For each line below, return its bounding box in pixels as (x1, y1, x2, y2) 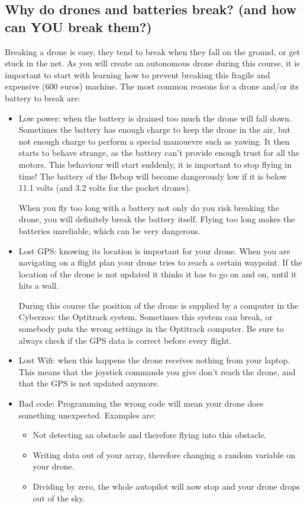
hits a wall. (18, 279, 59, 292)
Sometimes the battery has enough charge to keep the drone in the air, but (18, 123, 290, 136)
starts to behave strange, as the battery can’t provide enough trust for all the (18, 146, 300, 159)
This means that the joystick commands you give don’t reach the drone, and (18, 365, 296, 378)
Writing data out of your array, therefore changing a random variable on (33, 448, 295, 461)
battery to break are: (5, 91, 80, 104)
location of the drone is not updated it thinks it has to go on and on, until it (18, 267, 297, 280)
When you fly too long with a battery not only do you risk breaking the (18, 201, 279, 213)
